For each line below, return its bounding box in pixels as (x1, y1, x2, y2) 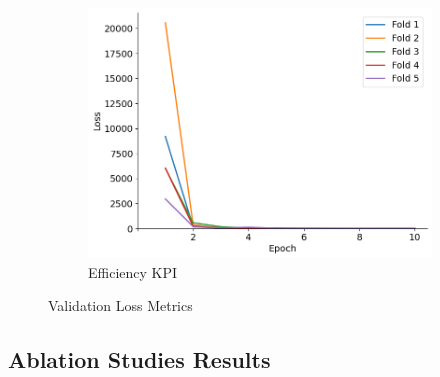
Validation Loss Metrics (48, 295, 193, 316)
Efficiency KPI (88, 261, 178, 282)
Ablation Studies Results (8, 344, 271, 375)
